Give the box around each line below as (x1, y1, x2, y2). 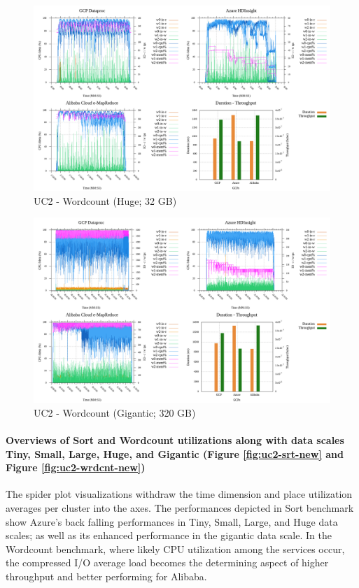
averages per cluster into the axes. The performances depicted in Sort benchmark (6, 500, 354, 515)
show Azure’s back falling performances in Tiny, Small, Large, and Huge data (6, 514, 338, 529)
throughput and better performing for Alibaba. (6, 568, 207, 583)
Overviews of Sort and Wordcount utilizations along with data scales (6, 432, 344, 447)
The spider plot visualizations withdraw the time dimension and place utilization (6, 487, 353, 501)
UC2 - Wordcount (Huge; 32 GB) (34, 193, 177, 208)
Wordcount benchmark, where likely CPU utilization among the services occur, (6, 541, 345, 556)
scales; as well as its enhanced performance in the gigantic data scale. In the (6, 528, 332, 543)
